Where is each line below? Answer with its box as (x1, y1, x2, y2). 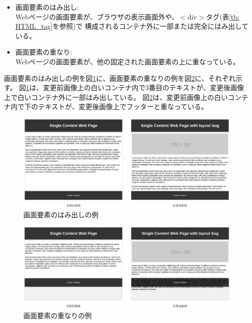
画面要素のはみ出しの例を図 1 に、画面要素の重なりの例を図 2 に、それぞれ (4, 73, 236, 83)
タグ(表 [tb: (206, 11, 239, 21)
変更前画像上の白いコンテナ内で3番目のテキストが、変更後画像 (43, 82, 244, 93)
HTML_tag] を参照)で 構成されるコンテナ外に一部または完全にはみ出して (15, 21, 249, 31)
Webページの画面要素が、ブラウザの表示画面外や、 (15, 11, 179, 21)
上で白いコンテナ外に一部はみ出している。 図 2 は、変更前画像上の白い (4, 92, 228, 102)
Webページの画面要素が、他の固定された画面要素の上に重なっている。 (15, 56, 240, 66)
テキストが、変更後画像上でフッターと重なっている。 (38, 101, 208, 112)
